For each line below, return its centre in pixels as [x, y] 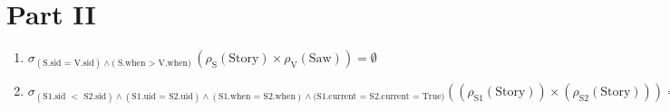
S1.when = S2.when [257, 97]
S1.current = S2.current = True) [381, 97]
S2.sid [95, 97]
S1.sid [54, 97]
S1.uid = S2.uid [162, 97]
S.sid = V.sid [68, 64]
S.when [131, 64]
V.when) [175, 64]
